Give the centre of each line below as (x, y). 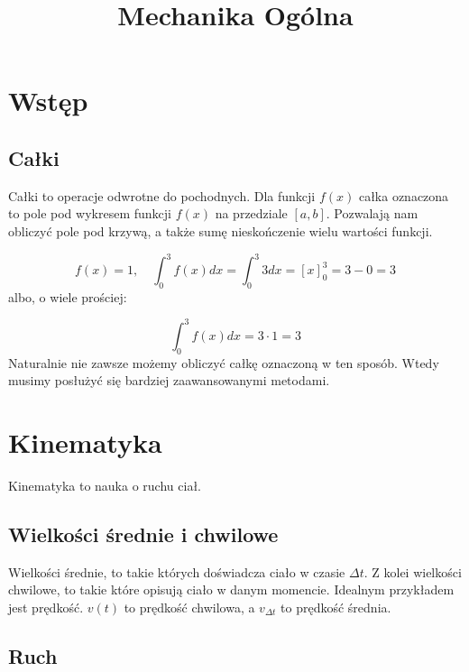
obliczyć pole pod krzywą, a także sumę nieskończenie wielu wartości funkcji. (221, 230)
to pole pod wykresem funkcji (90, 213)
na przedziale (251, 213)
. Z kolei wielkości (413, 571)
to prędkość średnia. (336, 608)
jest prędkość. (46, 608)
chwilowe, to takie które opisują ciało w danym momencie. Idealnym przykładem (231, 589)
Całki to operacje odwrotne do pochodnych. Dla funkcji (162, 195)
